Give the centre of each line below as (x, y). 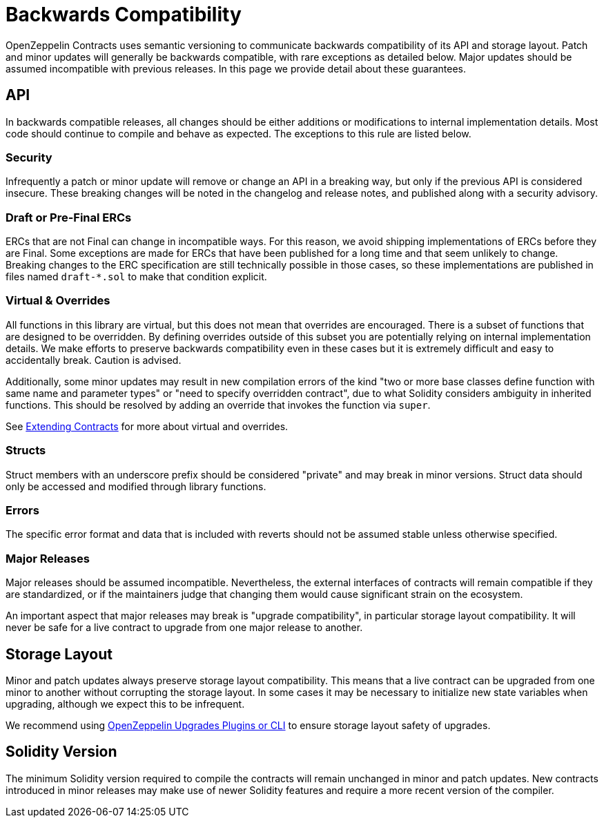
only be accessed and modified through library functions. (136, 486)
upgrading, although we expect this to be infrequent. (125, 704)
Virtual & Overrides (58, 301)
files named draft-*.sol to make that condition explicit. (136, 277)
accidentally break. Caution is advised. (94, 360)
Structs (26, 451)
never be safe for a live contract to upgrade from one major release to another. (184, 628)
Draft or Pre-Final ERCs (69, 217)
